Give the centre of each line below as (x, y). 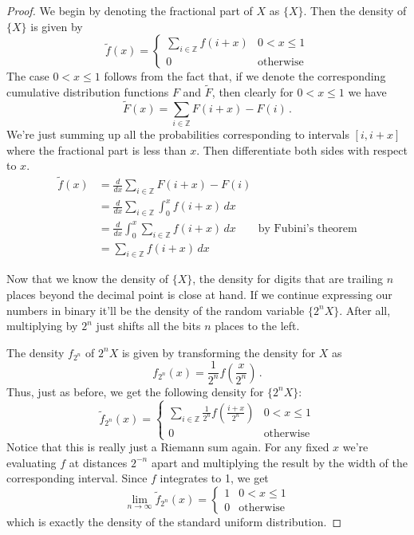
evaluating (32, 462)
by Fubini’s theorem (308, 228)
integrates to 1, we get (214, 478)
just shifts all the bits (148, 326)
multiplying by (42, 326)
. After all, (365, 310)
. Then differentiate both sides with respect (302, 149)
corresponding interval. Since (77, 478)
